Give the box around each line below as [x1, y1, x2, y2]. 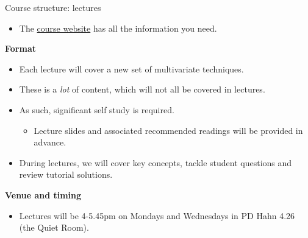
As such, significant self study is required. [19, 103, 174, 116]
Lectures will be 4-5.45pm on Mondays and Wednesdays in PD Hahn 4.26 [19, 209, 295, 222]
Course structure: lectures [5, 1, 101, 13]
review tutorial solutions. [19, 168, 113, 181]
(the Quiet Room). [19, 221, 89, 234]
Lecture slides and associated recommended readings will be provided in [34, 124, 303, 136]
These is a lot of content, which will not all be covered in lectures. [19, 83, 265, 96]
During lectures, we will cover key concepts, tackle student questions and [19, 156, 292, 169]
